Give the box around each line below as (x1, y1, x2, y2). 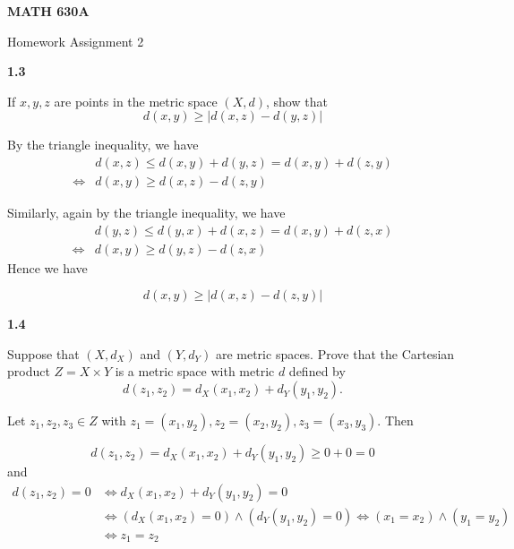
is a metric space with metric (115, 362, 275, 381)
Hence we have (7, 258, 88, 277)
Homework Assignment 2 (7, 31, 144, 50)
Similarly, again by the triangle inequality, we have (7, 203, 286, 222)
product (7, 362, 50, 381)
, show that (266, 91, 328, 110)
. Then (377, 411, 414, 430)
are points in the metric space (54, 91, 218, 110)
